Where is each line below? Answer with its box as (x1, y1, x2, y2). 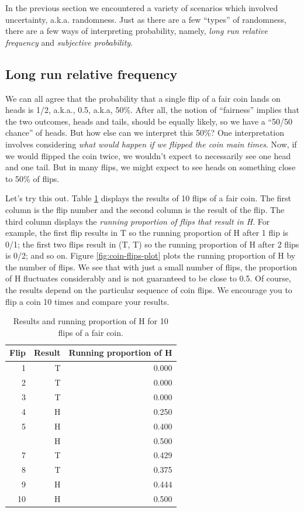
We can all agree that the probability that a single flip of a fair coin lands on (5, 92, 281, 104)
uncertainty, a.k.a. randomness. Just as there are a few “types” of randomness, (5, 13, 286, 25)
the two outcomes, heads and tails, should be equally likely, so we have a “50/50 (5, 115, 293, 127)
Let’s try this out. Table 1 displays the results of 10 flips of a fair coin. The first (5, 192, 292, 204)
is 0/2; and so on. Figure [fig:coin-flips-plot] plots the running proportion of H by (5, 249, 296, 262)
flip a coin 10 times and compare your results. (5, 295, 170, 307)
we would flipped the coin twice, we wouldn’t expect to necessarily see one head (5, 149, 291, 161)
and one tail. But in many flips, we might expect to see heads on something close (5, 161, 296, 173)
